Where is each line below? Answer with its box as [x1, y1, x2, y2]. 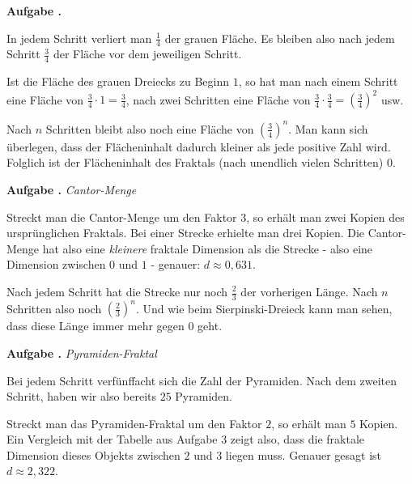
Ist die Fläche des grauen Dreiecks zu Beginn [6, 73, 230, 90]
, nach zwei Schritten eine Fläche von [125, 91, 311, 108]
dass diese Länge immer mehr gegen [6, 317, 185, 334]
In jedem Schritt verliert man [6, 29, 152, 46]
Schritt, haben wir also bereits [6, 388, 157, 405]
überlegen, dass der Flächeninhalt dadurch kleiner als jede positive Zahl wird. [6, 138, 391, 155]
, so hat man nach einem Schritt [238, 73, 398, 90]
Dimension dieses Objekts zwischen [6, 446, 181, 463]
